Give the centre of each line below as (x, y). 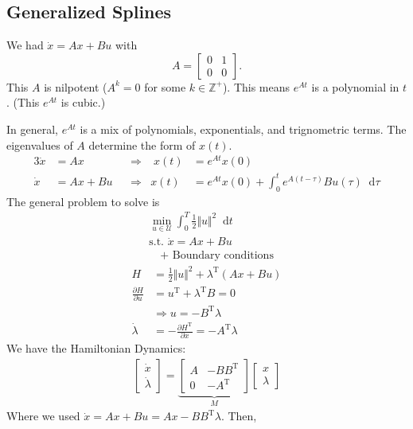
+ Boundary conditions (217, 256)
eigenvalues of (40, 144)
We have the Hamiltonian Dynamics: (96, 348)
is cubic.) (83, 102)
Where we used (43, 416)
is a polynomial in (355, 86)
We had (25, 45)
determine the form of (142, 144)
